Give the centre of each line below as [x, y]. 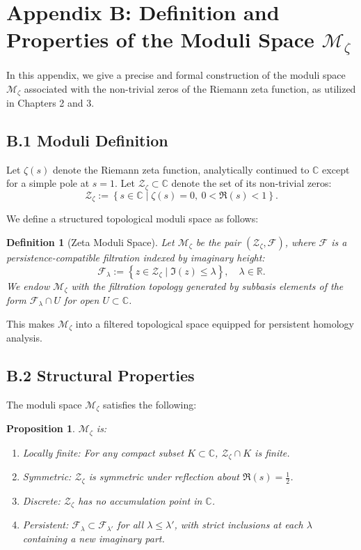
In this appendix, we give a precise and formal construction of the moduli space [176, 75]
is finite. [272, 452]
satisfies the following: [150, 404]
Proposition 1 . [41, 428]
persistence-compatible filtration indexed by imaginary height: [136, 257]
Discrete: [41, 500]
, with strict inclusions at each [239, 525]
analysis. [24, 338]
